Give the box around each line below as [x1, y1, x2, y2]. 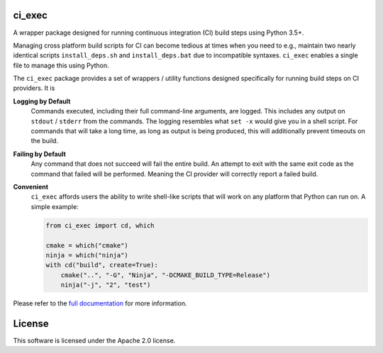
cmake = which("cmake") [45, 241, 129, 250]
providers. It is [13, 84, 55, 92]
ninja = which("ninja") [45, 251, 129, 259]
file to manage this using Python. [13, 61, 109, 69]
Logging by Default [13, 96, 71, 106]
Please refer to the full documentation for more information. [13, 299, 187, 308]
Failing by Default [13, 150, 67, 158]
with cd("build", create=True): [45, 261, 159, 269]
